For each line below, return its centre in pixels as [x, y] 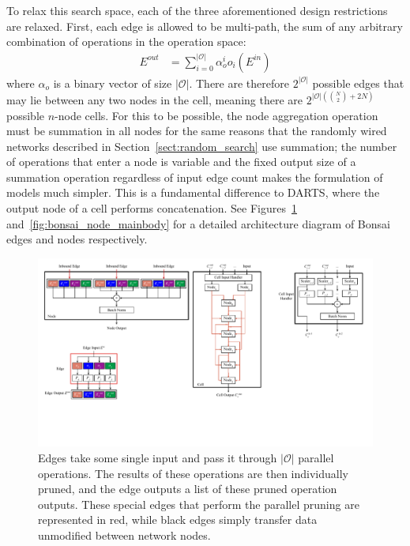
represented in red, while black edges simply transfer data [178, 520]
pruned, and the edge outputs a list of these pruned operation [188, 489]
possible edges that [358, 83]
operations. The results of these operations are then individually [193, 473]
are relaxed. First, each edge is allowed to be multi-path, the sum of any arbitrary [205, 26]
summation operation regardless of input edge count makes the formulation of [195, 177]
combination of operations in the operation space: [126, 41]
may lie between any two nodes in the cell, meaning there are [154, 99]
